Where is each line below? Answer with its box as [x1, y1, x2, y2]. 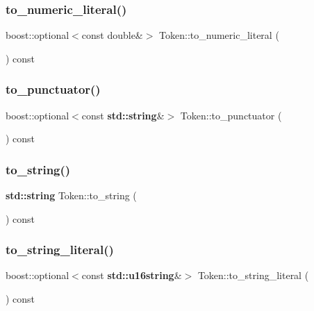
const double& [81, 28, 143, 42]
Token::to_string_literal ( [197, 268, 309, 283]
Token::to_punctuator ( [180, 108, 282, 122]
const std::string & [81, 108, 165, 122]
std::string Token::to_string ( [6, 188, 137, 203]
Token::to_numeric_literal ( [159, 28, 279, 42]
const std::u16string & [81, 268, 182, 283]
